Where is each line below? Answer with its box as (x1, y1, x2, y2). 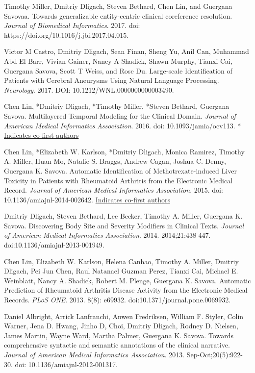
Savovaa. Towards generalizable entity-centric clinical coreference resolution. (4, 10, 232, 21)
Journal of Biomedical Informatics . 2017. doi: (4, 20, 140, 30)
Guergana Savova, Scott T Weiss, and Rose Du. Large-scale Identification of (4, 65, 232, 75)
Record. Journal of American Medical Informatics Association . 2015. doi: (4, 185, 223, 195)
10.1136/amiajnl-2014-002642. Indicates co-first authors (4, 194, 171, 204)
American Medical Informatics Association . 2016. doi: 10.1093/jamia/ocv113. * (4, 120, 241, 130)
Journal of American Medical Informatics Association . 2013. (4, 349, 185, 359)
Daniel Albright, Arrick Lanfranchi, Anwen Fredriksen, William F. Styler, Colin (4, 311, 244, 321)
